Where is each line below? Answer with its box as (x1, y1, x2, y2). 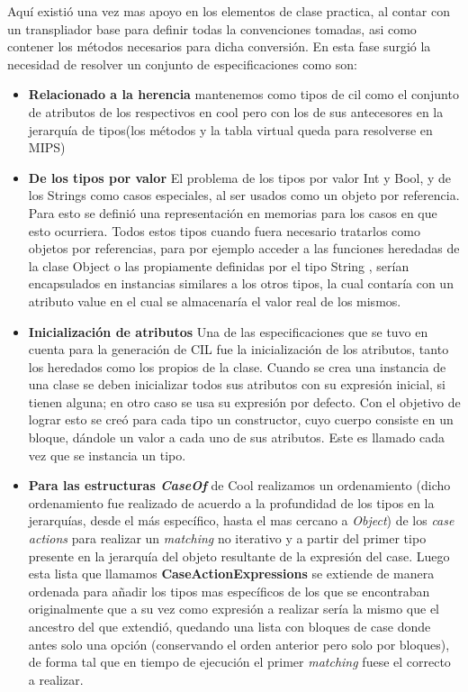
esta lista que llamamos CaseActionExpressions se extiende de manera (28, 564, 435, 583)
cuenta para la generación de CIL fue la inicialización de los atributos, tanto (28, 340, 449, 359)
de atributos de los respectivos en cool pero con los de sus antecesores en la (28, 102, 444, 121)
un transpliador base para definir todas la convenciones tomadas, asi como (7, 19, 417, 38)
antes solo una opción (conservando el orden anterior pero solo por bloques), (28, 634, 450, 653)
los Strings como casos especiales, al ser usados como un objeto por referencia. (28, 186, 460, 205)
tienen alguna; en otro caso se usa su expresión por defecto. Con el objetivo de (28, 392, 461, 411)
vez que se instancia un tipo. (28, 445, 186, 464)
